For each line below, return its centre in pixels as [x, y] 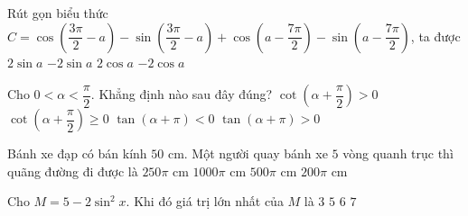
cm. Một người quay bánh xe [248, 153]
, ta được [435, 36]
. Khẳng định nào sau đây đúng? [182, 94]
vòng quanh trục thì [398, 153]
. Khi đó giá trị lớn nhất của [205, 201]
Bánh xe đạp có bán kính [77, 153]
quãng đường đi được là [73, 171]
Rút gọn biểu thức [58, 13]
